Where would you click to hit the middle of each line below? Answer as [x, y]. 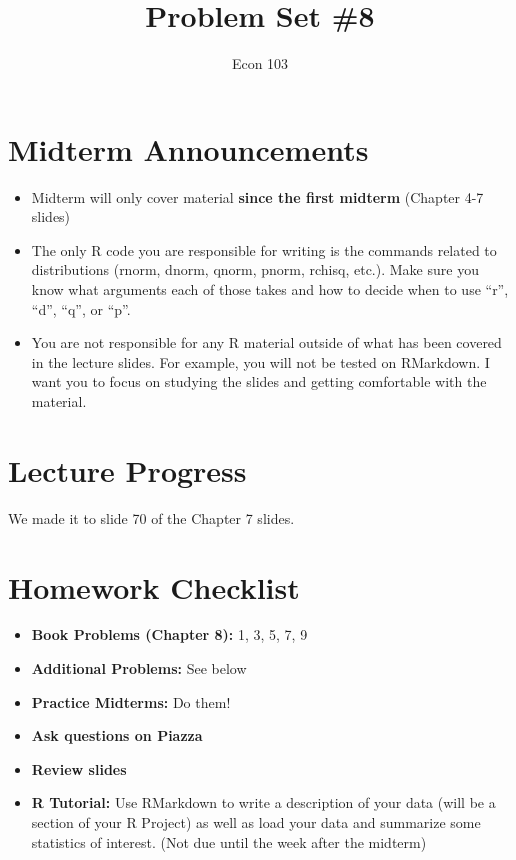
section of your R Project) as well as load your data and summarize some [256, 822]
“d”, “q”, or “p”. [81, 308]
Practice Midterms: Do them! [131, 701]
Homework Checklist [154, 586]
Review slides [79, 768]
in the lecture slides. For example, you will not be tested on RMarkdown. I [260, 361]
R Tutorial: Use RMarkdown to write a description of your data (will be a [263, 802]
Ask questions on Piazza [117, 735]
